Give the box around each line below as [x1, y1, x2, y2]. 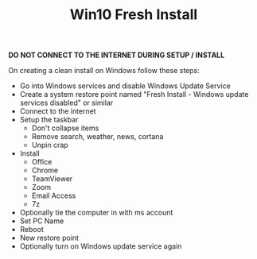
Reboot [19, 225, 44, 234]
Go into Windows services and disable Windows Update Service [19, 81, 231, 91]
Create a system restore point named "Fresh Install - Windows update [19, 90, 249, 99]
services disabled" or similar [19, 98, 114, 108]
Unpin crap [31, 141, 69, 150]
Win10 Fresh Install [69, 6, 198, 24]
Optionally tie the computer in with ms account [19, 208, 173, 218]
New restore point [19, 233, 80, 243]
